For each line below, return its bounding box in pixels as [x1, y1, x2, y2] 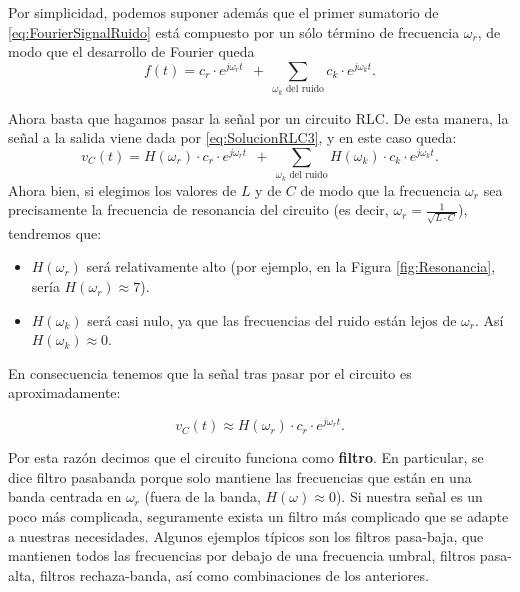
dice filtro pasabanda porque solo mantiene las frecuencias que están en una [8, 466, 472, 487]
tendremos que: [8, 222, 102, 243]
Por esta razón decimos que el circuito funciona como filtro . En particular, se [8, 447, 484, 468]
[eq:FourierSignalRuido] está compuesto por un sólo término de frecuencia [8, 21, 460, 42]
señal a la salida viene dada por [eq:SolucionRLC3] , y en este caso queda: [8, 127, 457, 148]
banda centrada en [8, 486, 122, 507]
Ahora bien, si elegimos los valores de [8, 179, 237, 200]
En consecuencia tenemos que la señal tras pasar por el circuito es [8, 362, 412, 383]
